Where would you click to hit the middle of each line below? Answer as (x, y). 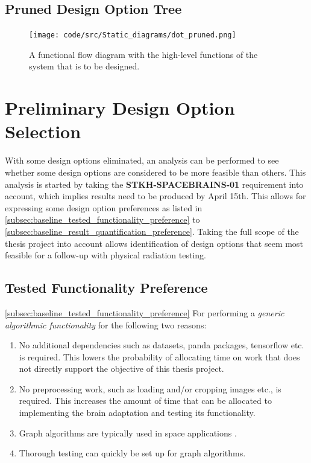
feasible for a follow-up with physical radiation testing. (106, 255)
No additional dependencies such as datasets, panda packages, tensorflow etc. (162, 345)
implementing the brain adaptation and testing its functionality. (137, 413)
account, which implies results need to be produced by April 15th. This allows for (155, 196)
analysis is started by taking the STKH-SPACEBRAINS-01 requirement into (154, 184)
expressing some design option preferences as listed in (104, 207)
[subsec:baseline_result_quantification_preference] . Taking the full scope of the (152, 231)
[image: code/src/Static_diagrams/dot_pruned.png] (133, 35)
